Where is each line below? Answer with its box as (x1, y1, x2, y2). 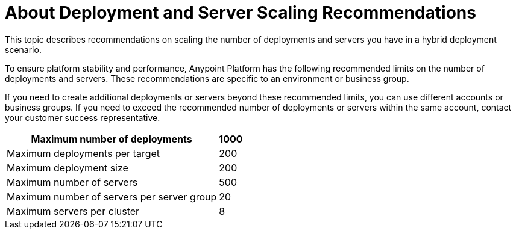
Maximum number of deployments (31, 132, 192, 145)
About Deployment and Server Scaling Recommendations (5, 2, 476, 23)
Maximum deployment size (7, 161, 128, 174)
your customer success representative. (5, 112, 160, 123)
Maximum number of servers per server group (7, 190, 217, 203)
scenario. (5, 44, 42, 55)
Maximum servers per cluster (7, 205, 140, 217)
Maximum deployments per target (7, 147, 160, 159)
